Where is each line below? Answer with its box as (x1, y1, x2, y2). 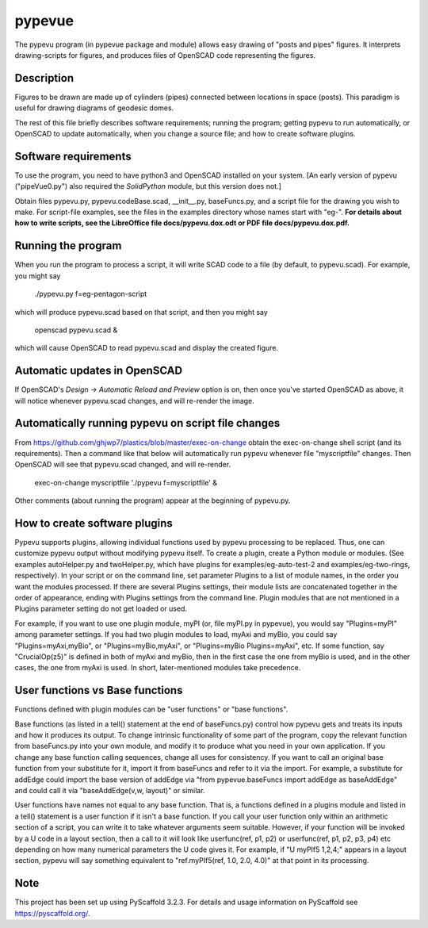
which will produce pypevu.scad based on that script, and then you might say (14, 307, 269, 316)
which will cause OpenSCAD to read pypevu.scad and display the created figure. (14, 343, 279, 353)
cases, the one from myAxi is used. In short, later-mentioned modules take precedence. (14, 663, 301, 673)
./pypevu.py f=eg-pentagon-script (34, 290, 147, 299)
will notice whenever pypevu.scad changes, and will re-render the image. (14, 396, 255, 405)
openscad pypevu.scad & (34, 325, 118, 335)
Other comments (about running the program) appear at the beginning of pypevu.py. (14, 496, 291, 505)
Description (14, 71, 75, 85)
